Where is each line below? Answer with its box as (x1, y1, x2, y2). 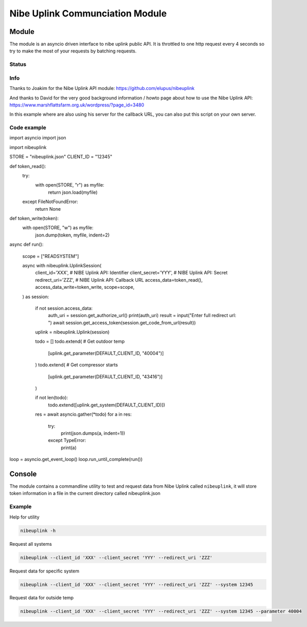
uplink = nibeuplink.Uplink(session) (35, 329, 110, 335)
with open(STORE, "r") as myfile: (35, 182, 105, 188)
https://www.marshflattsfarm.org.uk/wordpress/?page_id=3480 (9, 102, 145, 108)
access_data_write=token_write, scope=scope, (35, 284, 135, 290)
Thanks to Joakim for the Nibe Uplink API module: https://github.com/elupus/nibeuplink (9, 85, 195, 91)
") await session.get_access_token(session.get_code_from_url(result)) (48, 319, 196, 326)
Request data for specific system (9, 568, 80, 574)
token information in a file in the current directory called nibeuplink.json (9, 490, 161, 496)
